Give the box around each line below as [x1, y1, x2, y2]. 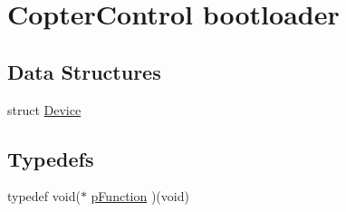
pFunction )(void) [91, 187, 189, 206]
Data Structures [7, 57, 161, 85]
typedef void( [7, 187, 81, 206]
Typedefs [7, 144, 94, 172]
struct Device [7, 100, 82, 119]
